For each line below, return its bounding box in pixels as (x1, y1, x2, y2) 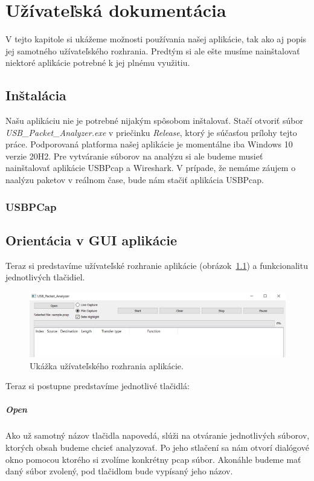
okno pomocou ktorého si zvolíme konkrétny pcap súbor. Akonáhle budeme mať (5, 453, 301, 465)
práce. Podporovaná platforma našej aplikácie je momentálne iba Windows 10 (5, 138, 293, 150)
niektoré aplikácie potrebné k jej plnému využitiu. (5, 56, 190, 69)
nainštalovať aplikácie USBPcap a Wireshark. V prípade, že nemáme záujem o (5, 161, 296, 174)
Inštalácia (5, 86, 66, 105)
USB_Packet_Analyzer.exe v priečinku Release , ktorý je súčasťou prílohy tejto (5, 126, 297, 138)
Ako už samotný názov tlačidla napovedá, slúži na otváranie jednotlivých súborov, (5, 429, 310, 442)
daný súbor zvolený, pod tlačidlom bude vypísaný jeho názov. (5, 465, 233, 477)
